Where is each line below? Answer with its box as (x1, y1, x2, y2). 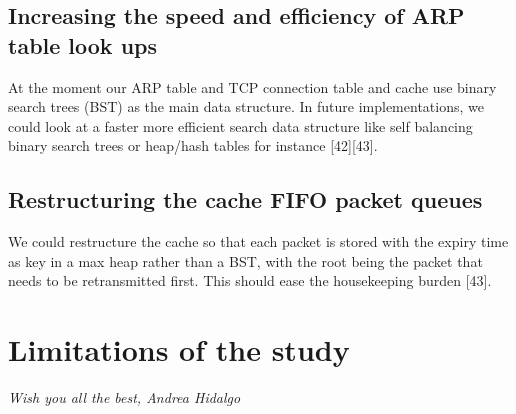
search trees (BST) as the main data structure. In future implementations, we (8, 96, 484, 117)
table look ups (8, 29, 158, 60)
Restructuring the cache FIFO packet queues (8, 184, 483, 215)
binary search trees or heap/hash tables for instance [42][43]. (8, 135, 378, 156)
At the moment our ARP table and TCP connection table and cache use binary (8, 76, 497, 97)
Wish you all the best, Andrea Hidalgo (8, 387, 241, 408)
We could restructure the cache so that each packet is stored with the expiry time (8, 231, 509, 252)
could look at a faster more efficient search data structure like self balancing (8, 115, 473, 136)
